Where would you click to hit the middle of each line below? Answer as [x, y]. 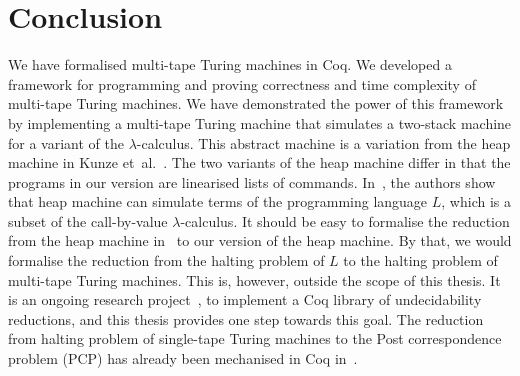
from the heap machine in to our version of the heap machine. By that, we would [260, 240]
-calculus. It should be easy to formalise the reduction [345, 220]
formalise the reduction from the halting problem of [166, 260]
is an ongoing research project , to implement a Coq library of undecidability [245, 299]
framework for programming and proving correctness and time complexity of [242, 83]
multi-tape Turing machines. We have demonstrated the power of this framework [256, 103]
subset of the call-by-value [88, 220]
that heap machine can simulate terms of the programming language [218, 201]
